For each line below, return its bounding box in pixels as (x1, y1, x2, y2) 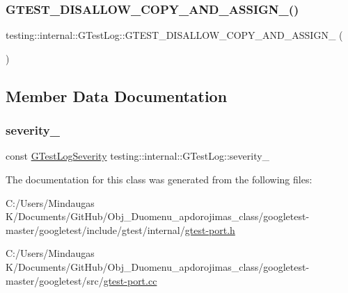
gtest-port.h (184, 222, 235, 237)
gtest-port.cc (103, 273, 157, 287)
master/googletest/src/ (6, 273, 104, 287)
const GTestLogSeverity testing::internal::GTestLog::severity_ (6, 149, 270, 163)
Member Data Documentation (6, 85, 228, 106)
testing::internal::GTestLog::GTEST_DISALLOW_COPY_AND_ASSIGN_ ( (6, 28, 343, 42)
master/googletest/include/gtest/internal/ (6, 222, 185, 237)
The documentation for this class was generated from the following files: (6, 172, 313, 186)
